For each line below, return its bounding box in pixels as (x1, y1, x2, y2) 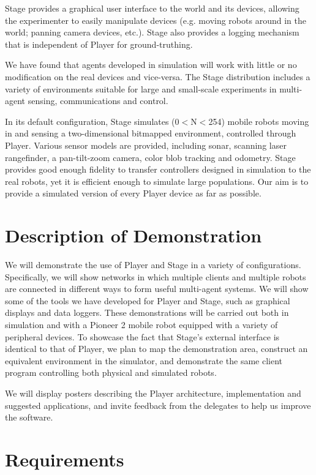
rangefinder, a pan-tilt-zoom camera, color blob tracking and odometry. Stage (5, 151, 296, 163)
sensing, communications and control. (28, 94, 168, 107)
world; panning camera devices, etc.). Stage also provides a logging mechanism (5, 26, 299, 39)
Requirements (5, 446, 124, 471)
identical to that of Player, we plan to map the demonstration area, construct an (5, 342, 308, 355)
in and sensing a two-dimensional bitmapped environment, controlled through (5, 127, 296, 140)
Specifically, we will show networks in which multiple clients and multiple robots (5, 270, 306, 283)
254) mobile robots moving (208, 114, 309, 127)
